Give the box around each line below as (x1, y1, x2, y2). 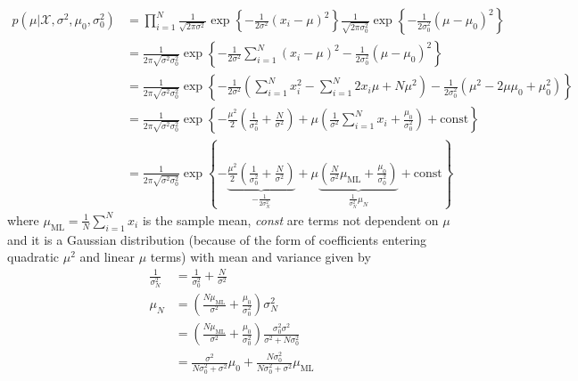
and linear (79, 247, 135, 266)
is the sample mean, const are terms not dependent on (142, 210, 439, 229)
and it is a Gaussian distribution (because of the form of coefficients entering (7, 230, 427, 248)
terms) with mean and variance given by (150, 247, 371, 266)
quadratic (7, 247, 60, 266)
